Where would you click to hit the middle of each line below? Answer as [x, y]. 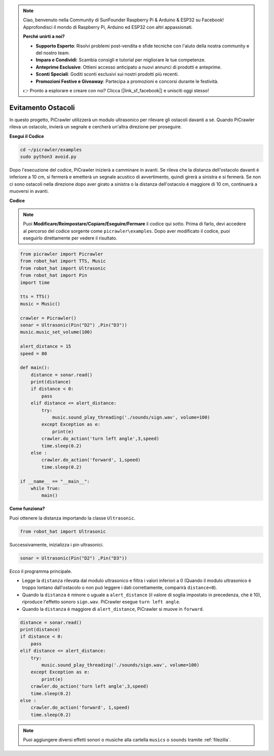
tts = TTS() [35, 297]
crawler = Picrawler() [48, 318]
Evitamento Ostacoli [42, 107]
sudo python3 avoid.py [48, 157]
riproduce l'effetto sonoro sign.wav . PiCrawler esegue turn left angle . [101, 602]
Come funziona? [27, 509]
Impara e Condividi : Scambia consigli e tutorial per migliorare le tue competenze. [121, 60]
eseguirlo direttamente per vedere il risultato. [70, 238]
